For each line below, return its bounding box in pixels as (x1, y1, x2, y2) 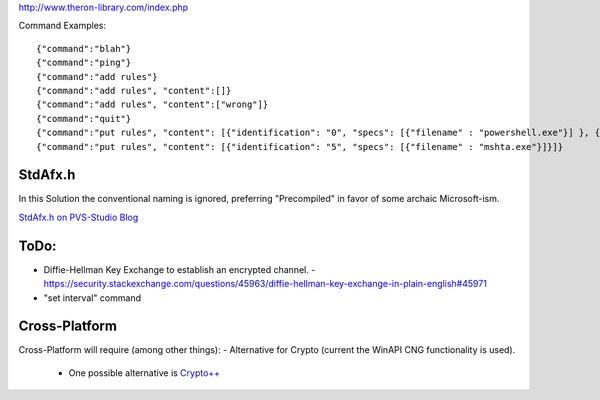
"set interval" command (43, 291, 142, 304)
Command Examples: (18, 20, 107, 32)
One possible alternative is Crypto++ (68, 366, 220, 379)
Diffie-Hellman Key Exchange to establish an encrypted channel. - (43, 263, 316, 275)
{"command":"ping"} (36, 57, 132, 69)
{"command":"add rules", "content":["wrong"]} (36, 99, 269, 110)
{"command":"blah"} (36, 43, 132, 54)
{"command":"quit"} (36, 113, 132, 124)
